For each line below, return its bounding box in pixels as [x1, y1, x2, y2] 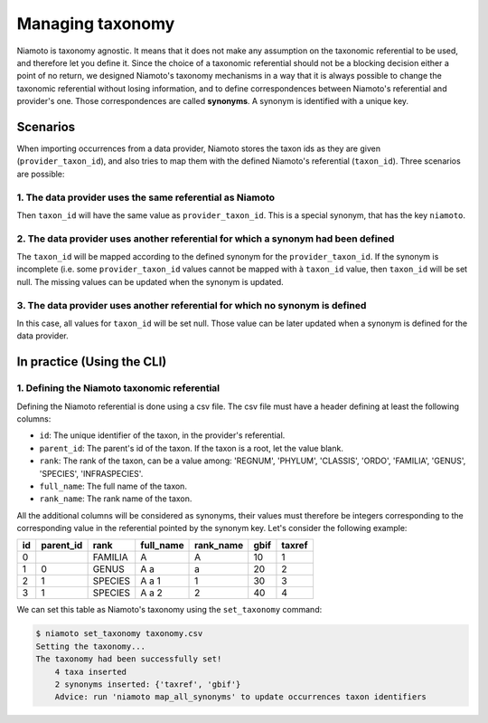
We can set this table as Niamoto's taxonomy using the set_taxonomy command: [16, 604, 323, 615]
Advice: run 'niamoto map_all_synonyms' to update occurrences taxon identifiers [54, 692, 427, 702]
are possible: [16, 168, 65, 179]
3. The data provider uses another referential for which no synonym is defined [16, 299, 367, 311]
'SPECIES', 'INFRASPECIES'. [39, 468, 144, 479]
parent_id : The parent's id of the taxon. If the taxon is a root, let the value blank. [39, 442, 343, 453]
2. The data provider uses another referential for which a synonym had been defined [16, 232, 395, 244]
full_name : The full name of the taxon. [39, 480, 187, 491]
